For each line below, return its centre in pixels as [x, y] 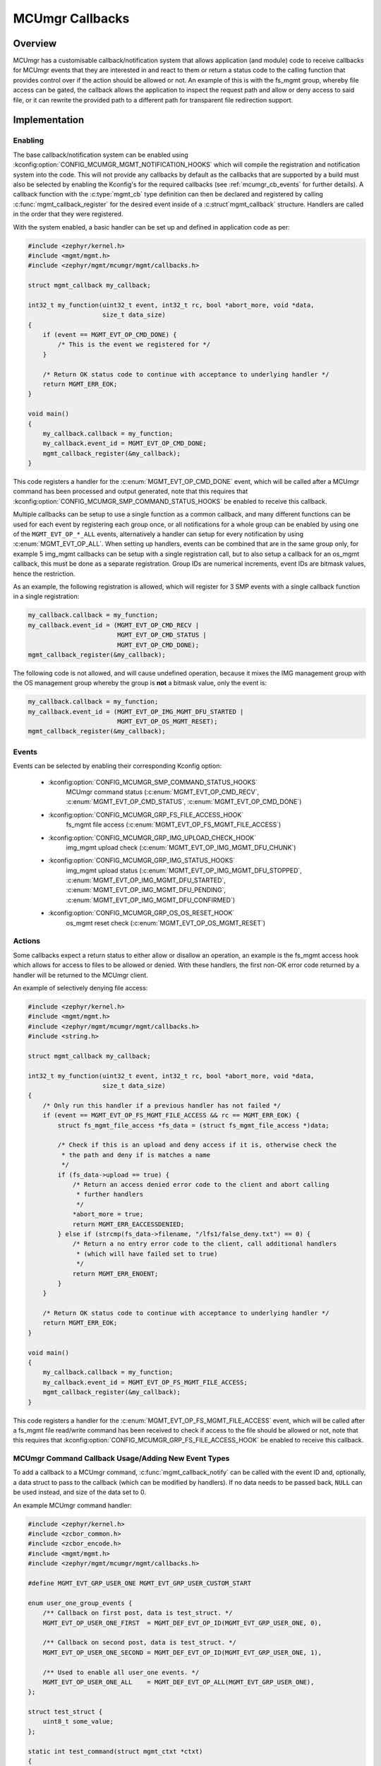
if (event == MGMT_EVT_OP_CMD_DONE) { [110, 335]
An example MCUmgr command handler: [72, 1505]
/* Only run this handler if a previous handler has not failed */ [162, 1105]
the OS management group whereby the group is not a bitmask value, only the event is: [140, 683]
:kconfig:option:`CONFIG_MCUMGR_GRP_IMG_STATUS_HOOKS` [142, 860]
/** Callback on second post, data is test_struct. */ [139, 1643]
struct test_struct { [65, 1712]
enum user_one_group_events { [80, 1603]
